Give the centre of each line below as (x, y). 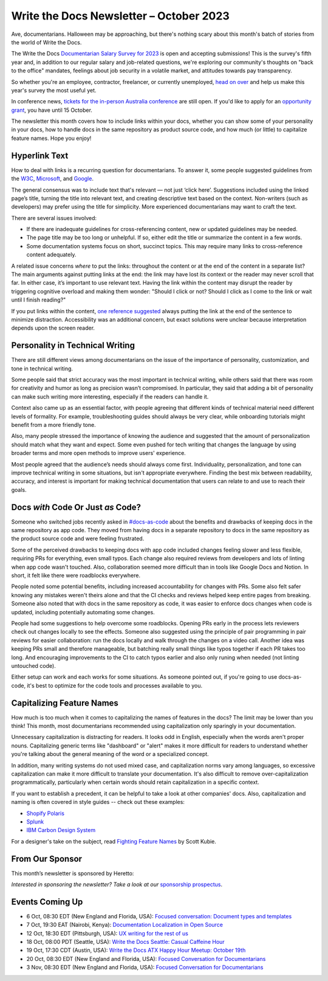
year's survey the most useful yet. (54, 90)
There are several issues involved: (54, 218)
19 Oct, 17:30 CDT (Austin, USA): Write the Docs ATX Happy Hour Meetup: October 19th (136, 950)
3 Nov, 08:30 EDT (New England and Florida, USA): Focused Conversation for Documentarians (145, 968)
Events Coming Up (47, 902)
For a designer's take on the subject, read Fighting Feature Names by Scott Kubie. (114, 841)
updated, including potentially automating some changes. (83, 612)
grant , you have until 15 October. (52, 110)
